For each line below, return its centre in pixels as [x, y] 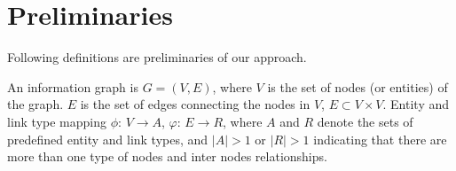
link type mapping [57, 121]
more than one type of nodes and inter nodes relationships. [167, 156]
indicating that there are [380, 139]
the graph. [35, 104]
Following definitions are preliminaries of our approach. [157, 57]
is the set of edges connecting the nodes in [195, 104]
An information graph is [73, 86]
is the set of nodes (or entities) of [358, 86]
